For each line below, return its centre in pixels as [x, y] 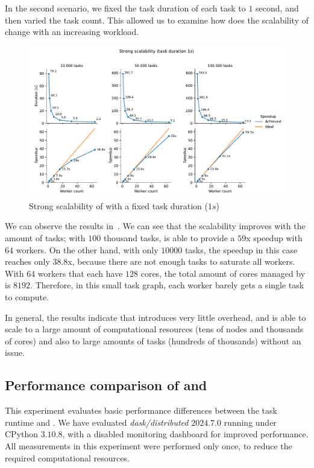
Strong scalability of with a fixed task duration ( [118, 205]
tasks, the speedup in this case [241, 249]
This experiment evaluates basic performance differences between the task [141, 410]
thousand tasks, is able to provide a [169, 238]
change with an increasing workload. [72, 32]
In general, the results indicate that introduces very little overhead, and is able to [155, 317]
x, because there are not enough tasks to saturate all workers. [181, 261]
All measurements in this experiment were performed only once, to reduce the [149, 445]
